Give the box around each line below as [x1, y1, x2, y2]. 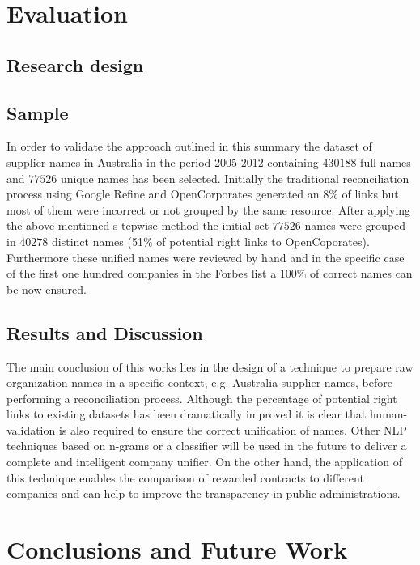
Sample [6, 100, 69, 125]
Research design [6, 52, 144, 77]
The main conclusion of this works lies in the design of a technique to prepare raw [6, 358, 414, 375]
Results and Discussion [6, 320, 203, 345]
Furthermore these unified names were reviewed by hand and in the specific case [6, 249, 405, 266]
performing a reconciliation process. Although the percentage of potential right [6, 389, 397, 406]
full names [360, 153, 411, 170]
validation [6, 421, 56, 438]
